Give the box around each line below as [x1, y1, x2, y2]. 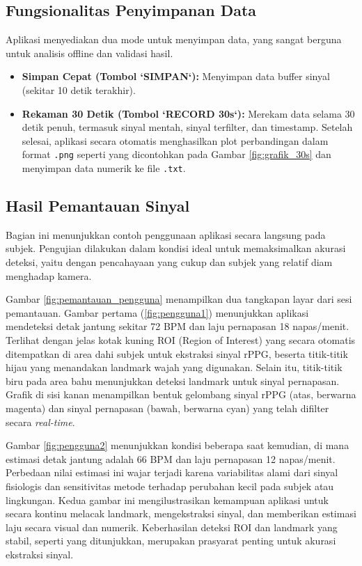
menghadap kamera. [6, 268, 92, 283]
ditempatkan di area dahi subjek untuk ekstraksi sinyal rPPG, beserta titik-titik [6, 346, 348, 361]
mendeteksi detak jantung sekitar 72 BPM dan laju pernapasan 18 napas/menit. [6, 319, 349, 333]
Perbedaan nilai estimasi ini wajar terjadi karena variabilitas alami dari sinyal [6, 465, 338, 480]
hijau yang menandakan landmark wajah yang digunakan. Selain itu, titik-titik [6, 360, 343, 375]
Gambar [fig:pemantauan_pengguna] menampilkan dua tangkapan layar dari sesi [6, 292, 352, 306]
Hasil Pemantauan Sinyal [6, 195, 190, 217]
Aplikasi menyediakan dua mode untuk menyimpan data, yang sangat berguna [6, 32, 342, 47]
